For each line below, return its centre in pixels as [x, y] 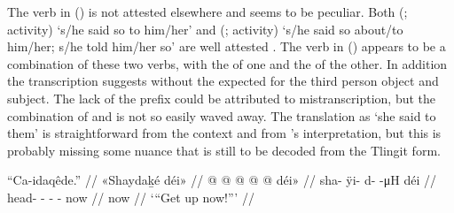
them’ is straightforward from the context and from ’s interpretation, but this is [224, 133]
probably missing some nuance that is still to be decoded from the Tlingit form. [224, 150]
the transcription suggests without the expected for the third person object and [223, 81]
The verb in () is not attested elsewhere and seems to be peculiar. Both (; [207, 11]
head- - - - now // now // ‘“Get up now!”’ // [131, 197]
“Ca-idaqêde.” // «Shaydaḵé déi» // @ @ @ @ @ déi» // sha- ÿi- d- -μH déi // [222, 180]
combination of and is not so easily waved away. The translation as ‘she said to [222, 115]
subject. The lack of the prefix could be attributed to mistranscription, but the [222, 98]
